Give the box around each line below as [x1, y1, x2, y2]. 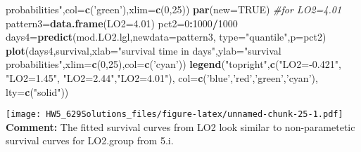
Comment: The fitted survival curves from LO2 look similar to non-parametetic [6, 119, 355, 134]
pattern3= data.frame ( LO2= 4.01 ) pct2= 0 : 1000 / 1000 [6, 15, 238, 30]
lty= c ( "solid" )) [6, 84, 69, 99]
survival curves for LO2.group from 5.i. [6, 133, 174, 148]
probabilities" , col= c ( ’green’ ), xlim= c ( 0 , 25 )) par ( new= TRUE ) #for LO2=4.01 [6, 2, 342, 16]
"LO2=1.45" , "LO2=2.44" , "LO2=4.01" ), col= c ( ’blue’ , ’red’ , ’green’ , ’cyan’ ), [6, 70, 318, 85]
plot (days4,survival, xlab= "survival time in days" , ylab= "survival [6, 43, 281, 57]
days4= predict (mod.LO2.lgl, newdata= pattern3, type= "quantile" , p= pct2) [6, 29, 327, 44]
